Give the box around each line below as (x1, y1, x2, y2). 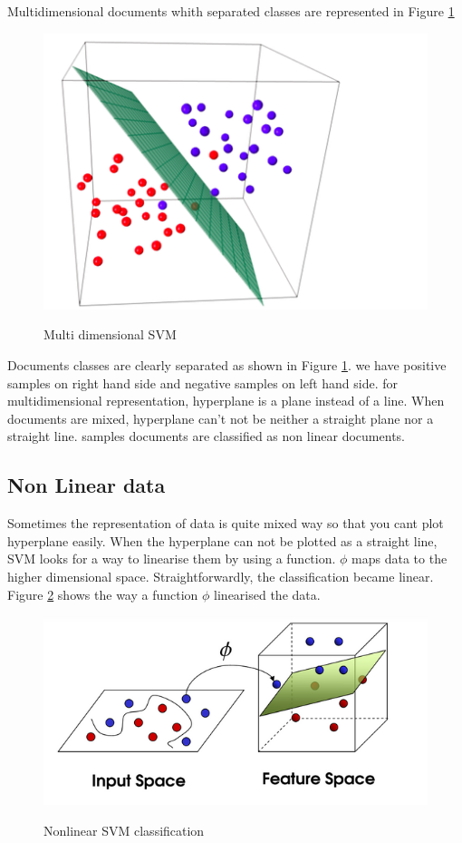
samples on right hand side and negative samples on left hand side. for (7, 373, 399, 392)
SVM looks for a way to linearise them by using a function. (7, 549, 336, 568)
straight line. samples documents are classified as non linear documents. (7, 426, 405, 446)
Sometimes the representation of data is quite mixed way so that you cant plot (7, 514, 444, 533)
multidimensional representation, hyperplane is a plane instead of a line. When (7, 391, 445, 410)
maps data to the (351, 549, 448, 568)
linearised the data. (214, 584, 321, 603)
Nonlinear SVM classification (43, 821, 205, 840)
